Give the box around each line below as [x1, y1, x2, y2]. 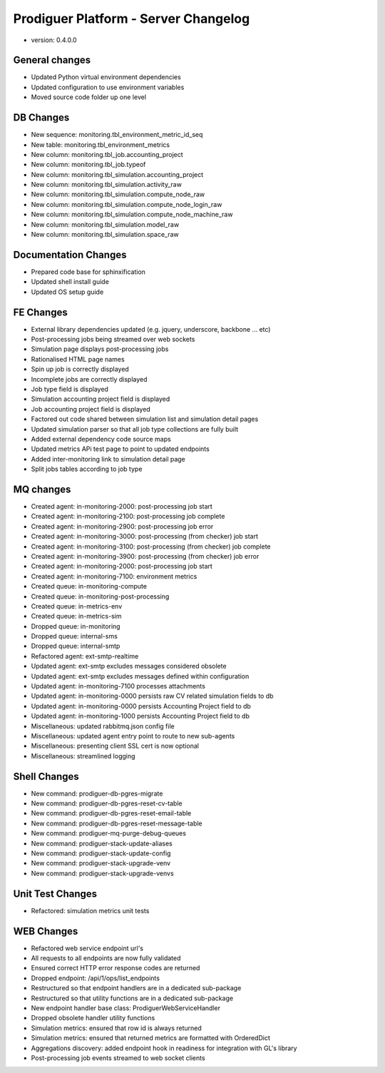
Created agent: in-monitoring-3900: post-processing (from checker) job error [31, 551, 260, 560]
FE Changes [13, 306, 68, 318]
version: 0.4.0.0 [31, 36, 78, 44]
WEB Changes [13, 925, 78, 937]
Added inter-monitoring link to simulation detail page [31, 454, 185, 463]
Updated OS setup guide [31, 288, 104, 296]
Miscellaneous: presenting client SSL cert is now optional [31, 742, 200, 751]
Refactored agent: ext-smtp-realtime [31, 651, 139, 660]
